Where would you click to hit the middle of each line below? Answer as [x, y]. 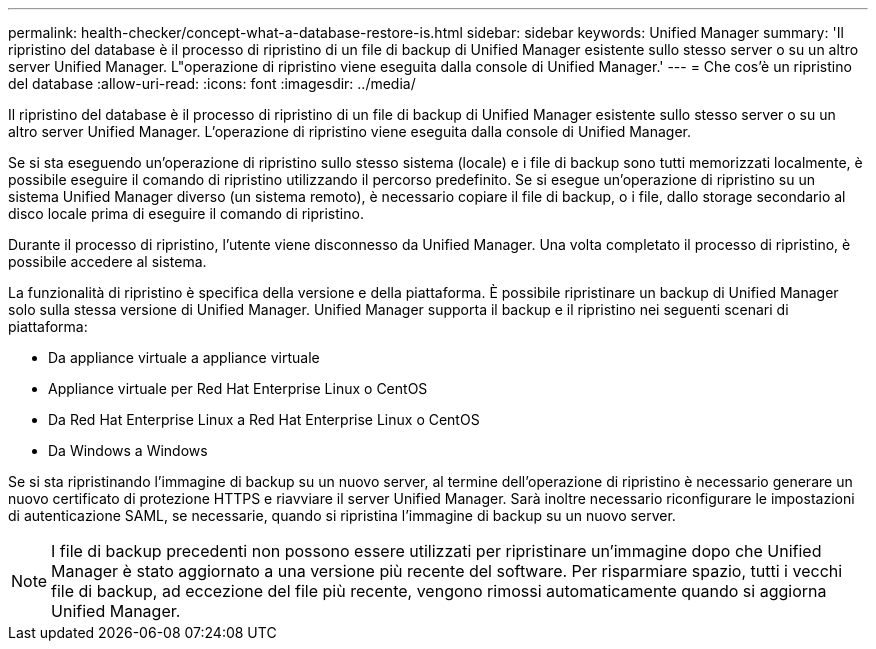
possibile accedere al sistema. [107, 261]
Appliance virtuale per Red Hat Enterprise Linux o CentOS [238, 388]
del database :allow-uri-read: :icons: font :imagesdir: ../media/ [212, 83]
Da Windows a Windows [128, 450]
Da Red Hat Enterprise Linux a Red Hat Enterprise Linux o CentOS [264, 419]
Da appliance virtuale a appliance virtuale [184, 357]
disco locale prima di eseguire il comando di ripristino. [186, 213]
